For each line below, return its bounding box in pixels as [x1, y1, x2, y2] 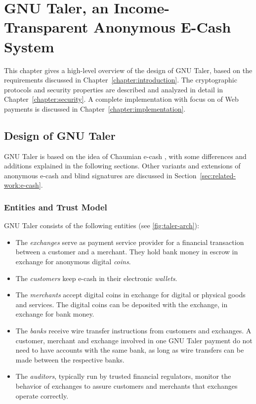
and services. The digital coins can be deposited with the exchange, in [15, 299, 228, 309]
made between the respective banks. [15, 354, 125, 364]
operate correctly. [15, 390, 69, 401]
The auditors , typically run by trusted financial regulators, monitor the [15, 371, 231, 381]
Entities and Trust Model [4, 201, 107, 213]
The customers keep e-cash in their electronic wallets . [15, 273, 177, 283]
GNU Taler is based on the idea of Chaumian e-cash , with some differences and [4, 151, 247, 161]
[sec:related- [200, 170, 236, 180]
